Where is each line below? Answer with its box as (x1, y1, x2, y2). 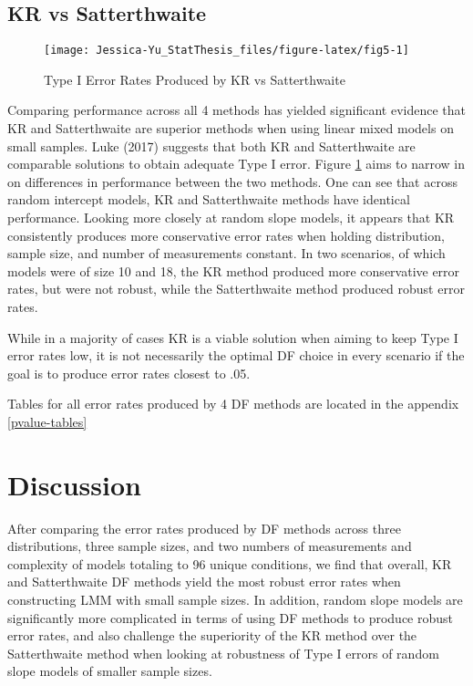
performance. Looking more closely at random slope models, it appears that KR (7, 208, 455, 227)
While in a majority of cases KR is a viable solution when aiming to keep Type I (7, 327, 458, 347)
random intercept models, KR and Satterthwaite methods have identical (7, 190, 410, 209)
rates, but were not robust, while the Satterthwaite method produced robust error (7, 279, 465, 298)
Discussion (7, 465, 141, 503)
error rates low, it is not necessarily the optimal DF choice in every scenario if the (7, 346, 465, 365)
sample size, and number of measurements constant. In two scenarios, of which (7, 244, 446, 263)
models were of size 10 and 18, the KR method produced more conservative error (7, 261, 460, 280)
